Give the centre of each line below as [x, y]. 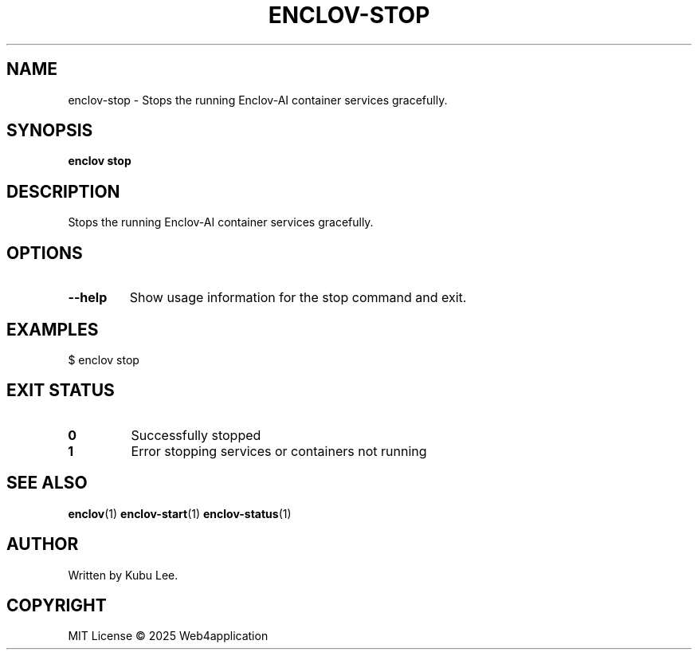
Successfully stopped [196, 435]
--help [88, 298]
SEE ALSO [47, 483]
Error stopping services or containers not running [279, 451]
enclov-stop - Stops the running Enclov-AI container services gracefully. [258, 100]
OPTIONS [45, 253]
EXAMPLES [53, 329]
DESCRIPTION [63, 191]
